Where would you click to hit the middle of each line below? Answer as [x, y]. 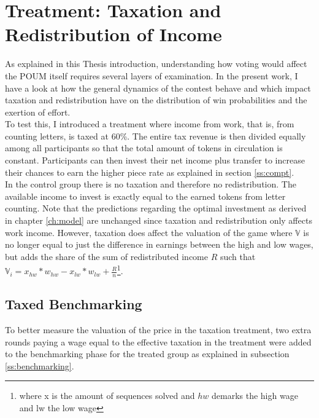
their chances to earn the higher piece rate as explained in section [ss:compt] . [150, 172]
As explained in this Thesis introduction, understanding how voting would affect [156, 64]
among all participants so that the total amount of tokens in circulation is [144, 148]
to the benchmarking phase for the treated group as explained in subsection [147, 354]
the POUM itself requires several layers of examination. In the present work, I [152, 75]
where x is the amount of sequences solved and [107, 396]
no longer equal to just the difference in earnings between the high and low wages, [159, 244]
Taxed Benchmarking [74, 304]
